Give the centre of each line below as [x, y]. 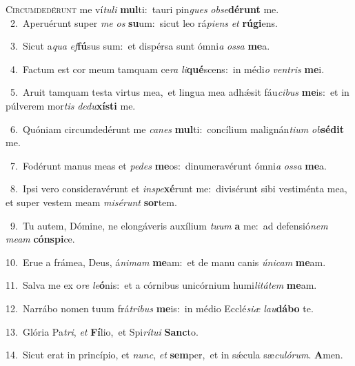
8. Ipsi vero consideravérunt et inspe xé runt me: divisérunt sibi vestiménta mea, [179, 189]
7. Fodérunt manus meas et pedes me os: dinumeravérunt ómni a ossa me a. [168, 165]
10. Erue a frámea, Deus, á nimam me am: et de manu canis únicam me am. [166, 262]
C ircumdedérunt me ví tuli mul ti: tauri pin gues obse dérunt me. [142, 9]
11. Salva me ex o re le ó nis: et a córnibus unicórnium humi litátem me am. [161, 285]
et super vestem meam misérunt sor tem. [91, 202]
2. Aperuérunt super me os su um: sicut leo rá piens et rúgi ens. [144, 22]
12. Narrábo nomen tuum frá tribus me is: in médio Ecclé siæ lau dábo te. [160, 308]
